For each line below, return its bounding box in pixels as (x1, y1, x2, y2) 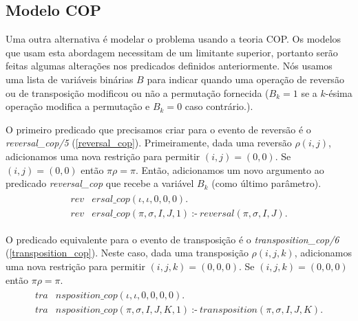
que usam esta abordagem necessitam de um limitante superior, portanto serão (6, 45, 338, 59)
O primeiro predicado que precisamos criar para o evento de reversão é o (6, 122, 311, 136)
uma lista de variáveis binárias (6, 71, 134, 86)
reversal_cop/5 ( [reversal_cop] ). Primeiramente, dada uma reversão (6, 135, 292, 150)
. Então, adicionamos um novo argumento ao (135, 162, 324, 177)
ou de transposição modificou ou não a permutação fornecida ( (6, 85, 269, 100)
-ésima (325, 85, 352, 100)
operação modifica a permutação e (6, 99, 150, 113)
